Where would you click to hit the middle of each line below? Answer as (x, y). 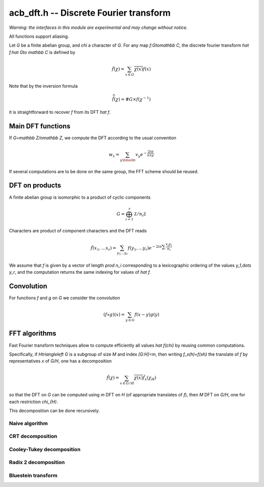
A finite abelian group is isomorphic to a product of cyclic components (80, 197)
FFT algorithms (33, 333)
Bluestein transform (33, 475)
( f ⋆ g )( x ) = (114, 315)
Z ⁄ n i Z (140, 214)
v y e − (141, 155)
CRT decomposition (33, 436)
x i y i (169, 244)
